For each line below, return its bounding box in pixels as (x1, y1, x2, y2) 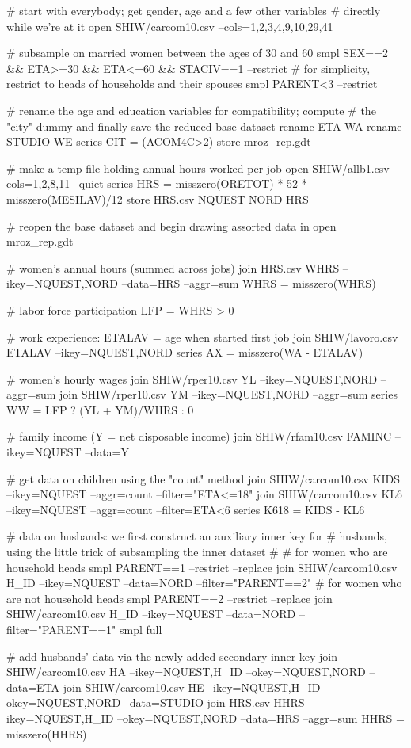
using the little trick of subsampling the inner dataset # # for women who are (6, 544, 388, 560)
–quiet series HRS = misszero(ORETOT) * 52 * (73, 175, 307, 192)
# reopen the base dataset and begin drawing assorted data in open (6, 217, 337, 234)
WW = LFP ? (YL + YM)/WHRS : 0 (6, 401, 194, 418)
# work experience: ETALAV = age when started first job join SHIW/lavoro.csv (6, 328, 398, 345)
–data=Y (85, 444, 129, 460)
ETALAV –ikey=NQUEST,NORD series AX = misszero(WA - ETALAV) (6, 344, 363, 361)
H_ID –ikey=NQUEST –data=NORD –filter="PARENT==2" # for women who (6, 574, 402, 591)
